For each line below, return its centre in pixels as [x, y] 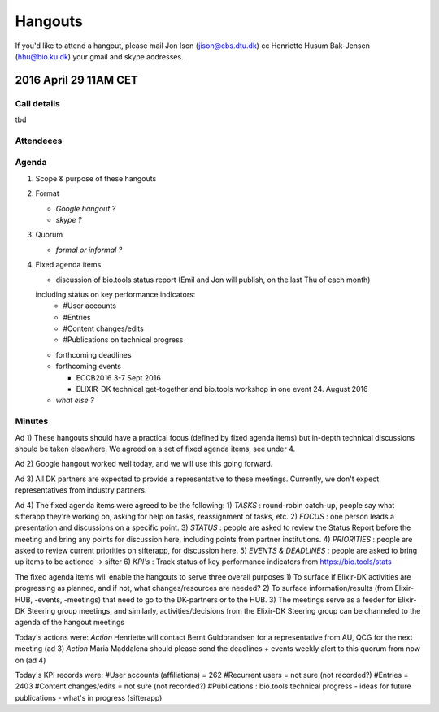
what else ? [75, 400]
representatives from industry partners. [81, 490]
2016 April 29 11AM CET [76, 80]
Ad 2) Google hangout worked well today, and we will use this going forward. [144, 464]
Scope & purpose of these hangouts [96, 178]
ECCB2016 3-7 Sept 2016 [119, 377]
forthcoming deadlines [93, 354]
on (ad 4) [30, 660]
